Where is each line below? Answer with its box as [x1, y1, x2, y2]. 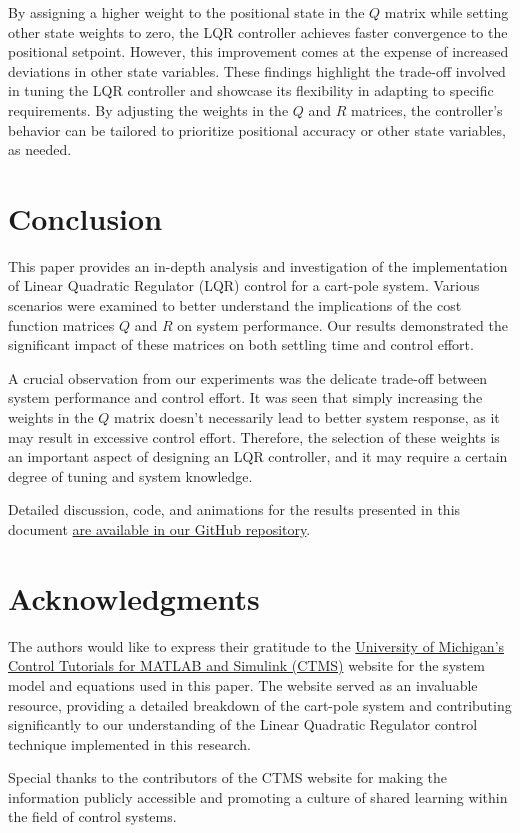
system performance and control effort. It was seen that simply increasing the [8, 387, 483, 408]
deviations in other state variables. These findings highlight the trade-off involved [8, 60, 506, 81]
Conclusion [8, 197, 163, 238]
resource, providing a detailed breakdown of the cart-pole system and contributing [8, 694, 512, 715]
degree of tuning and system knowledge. [8, 465, 253, 486]
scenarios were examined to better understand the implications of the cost [8, 295, 462, 316]
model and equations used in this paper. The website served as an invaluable [8, 674, 478, 695]
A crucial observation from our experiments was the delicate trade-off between [8, 367, 488, 388]
